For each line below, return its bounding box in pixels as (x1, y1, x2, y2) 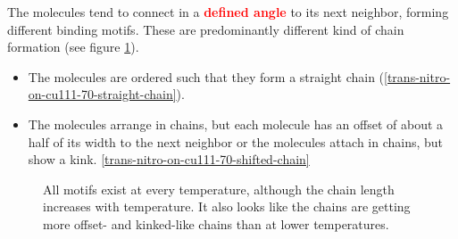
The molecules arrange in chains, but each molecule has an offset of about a (28, 114, 444, 133)
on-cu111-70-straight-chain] (28, 85, 177, 103)
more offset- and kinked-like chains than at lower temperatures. (43, 214, 389, 233)
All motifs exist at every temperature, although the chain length (43, 179, 395, 198)
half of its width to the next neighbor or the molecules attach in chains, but (28, 132, 444, 151)
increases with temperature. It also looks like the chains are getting (43, 197, 411, 216)
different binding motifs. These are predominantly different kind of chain (7, 20, 404, 38)
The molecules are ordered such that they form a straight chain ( (28, 67, 385, 86)
